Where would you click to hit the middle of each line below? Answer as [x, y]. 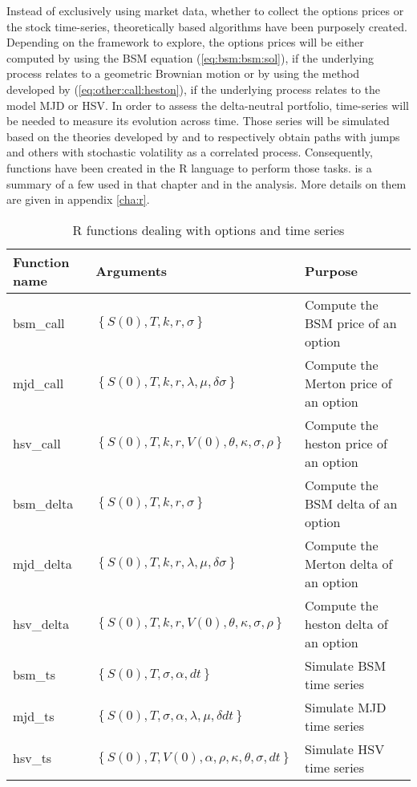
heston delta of [346, 623]
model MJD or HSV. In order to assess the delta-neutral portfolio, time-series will [208, 105]
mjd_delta [43, 563]
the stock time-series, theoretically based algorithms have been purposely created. [207, 26]
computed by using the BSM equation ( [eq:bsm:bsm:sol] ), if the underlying [190, 57]
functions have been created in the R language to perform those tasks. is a [189, 167]
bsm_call [39, 323]
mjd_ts [34, 716]
